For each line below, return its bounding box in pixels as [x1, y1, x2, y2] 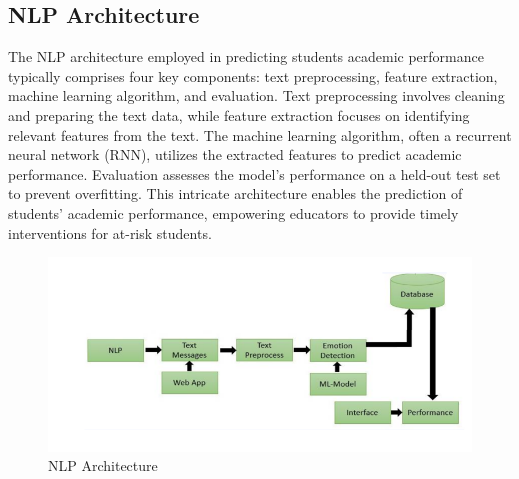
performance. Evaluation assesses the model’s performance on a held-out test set [8, 163, 501, 184]
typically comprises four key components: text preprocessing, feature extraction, [8, 65, 498, 86]
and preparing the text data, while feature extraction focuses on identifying [8, 104, 470, 125]
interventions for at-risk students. [8, 222, 212, 243]
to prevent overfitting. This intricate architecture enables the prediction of [8, 183, 463, 204]
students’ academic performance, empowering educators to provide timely [8, 202, 459, 223]
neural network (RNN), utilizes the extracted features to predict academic [8, 144, 462, 165]
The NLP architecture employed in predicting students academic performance [8, 46, 484, 67]
